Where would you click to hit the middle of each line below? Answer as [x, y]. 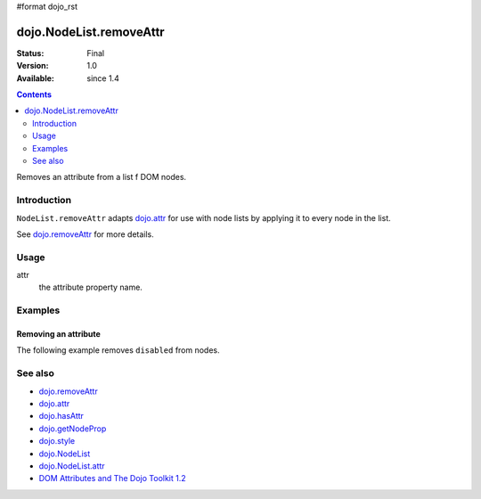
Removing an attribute [59, 334]
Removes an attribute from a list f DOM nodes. [102, 177]
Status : [30, 53]
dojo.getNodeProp [73, 429]
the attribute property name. [90, 287]
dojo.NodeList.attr [72, 466]
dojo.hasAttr [61, 416]
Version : [33, 66]
